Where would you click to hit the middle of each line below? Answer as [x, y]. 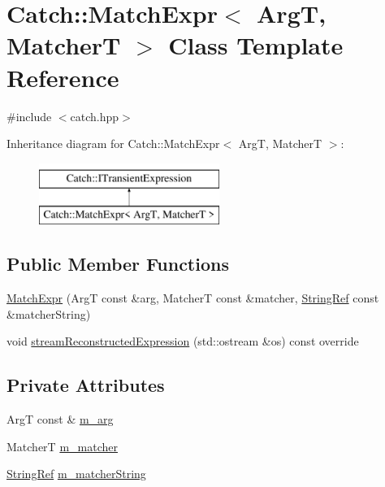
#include [29, 116]
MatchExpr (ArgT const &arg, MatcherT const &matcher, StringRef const [193, 298]
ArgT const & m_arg [60, 419]
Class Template [256, 45]
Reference [63, 77]
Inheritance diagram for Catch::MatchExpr [113, 143]
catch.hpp [95, 116]
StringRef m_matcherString [76, 474]
